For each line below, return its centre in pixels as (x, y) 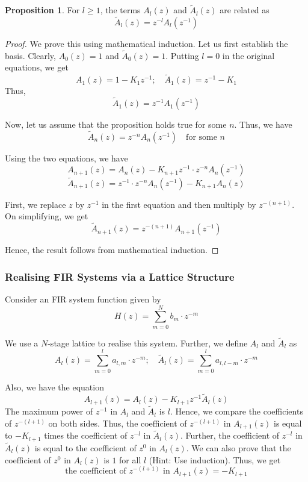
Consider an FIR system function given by (83, 299)
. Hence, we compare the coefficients (236, 411)
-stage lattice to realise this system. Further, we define (148, 343)
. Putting (182, 55)
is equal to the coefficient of (85, 447)
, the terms (120, 10)
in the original (248, 55)
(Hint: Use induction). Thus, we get (215, 459)
